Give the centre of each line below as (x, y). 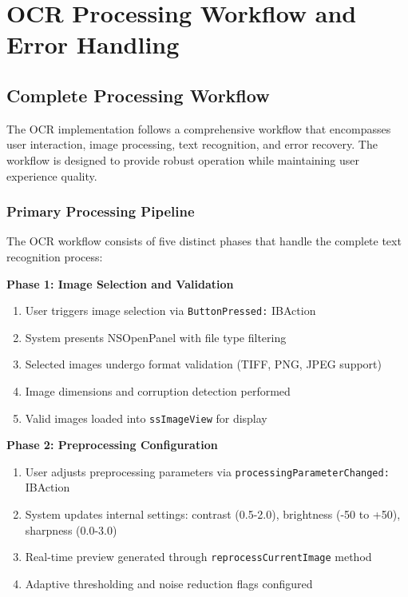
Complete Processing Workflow (138, 95)
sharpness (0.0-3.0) (71, 529)
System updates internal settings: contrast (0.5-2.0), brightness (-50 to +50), (213, 514)
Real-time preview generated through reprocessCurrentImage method (198, 557)
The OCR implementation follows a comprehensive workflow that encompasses (199, 128)
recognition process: (55, 256)
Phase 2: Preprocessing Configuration (112, 445)
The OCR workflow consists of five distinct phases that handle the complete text (204, 241)
